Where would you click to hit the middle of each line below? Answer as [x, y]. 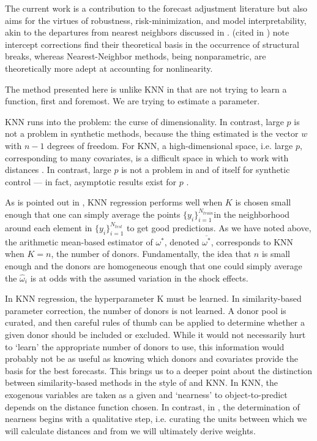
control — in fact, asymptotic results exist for [91, 181]
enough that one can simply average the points [93, 214]
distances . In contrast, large [58, 170]
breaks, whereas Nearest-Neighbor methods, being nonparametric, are [136, 56]
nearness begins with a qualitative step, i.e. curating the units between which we [156, 419]
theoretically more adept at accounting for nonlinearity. [109, 68]
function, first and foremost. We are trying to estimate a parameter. [132, 101]
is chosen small [263, 202]
